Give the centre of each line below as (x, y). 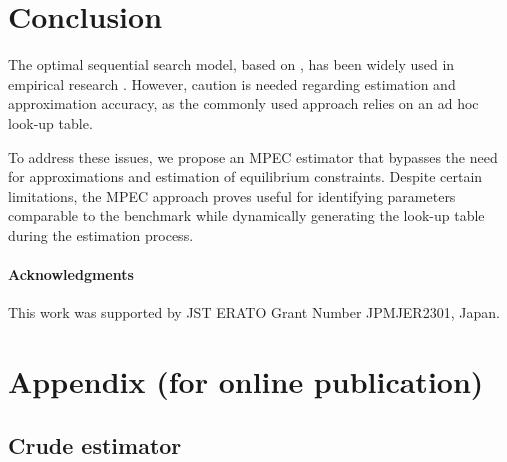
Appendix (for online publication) (246, 381)
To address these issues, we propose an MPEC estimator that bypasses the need (253, 156)
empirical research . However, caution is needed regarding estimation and (232, 83)
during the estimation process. (101, 234)
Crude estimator (95, 444)
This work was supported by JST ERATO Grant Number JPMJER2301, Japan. (254, 312)
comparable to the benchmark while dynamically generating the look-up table (246, 215)
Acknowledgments (71, 274)
